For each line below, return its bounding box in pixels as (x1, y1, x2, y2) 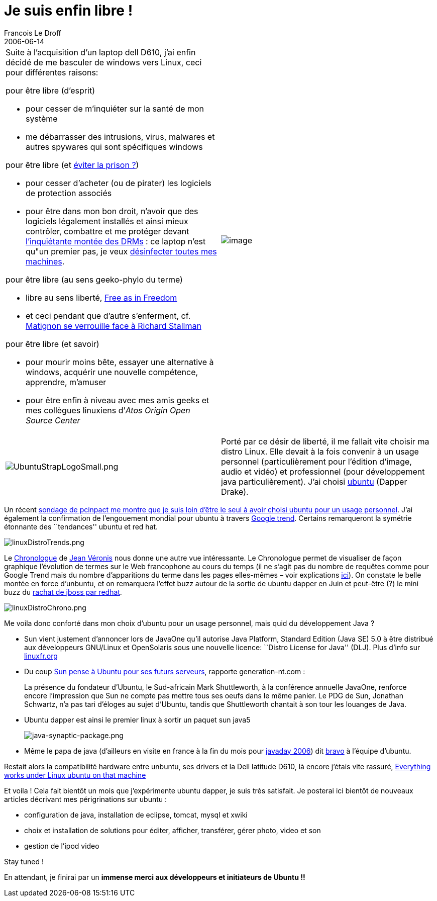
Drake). (221, 486, 249, 497)
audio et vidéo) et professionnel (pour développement (221, 466, 425, 477)
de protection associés (26, 188, 112, 198)
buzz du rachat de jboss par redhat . (4, 587, 122, 596)
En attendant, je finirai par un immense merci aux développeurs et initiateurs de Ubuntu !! (4, 872, 305, 881)
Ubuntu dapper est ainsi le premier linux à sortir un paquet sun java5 (24, 715, 251, 724)
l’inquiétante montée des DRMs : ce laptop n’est (26, 236, 206, 246)
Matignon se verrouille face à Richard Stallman (26, 320, 201, 331)
